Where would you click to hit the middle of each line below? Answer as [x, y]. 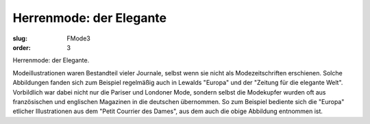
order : [22, 47]
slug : [20, 38]
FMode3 [78, 38]
